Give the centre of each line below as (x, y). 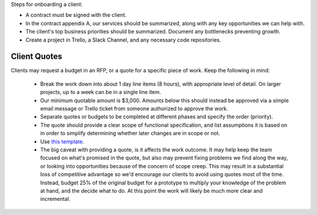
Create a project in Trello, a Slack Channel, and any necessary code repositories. (123, 40)
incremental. (55, 199)
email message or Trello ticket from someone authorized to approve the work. (134, 109)
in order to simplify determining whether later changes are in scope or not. (130, 133)
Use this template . (62, 142)
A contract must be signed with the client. (76, 15)
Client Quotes (37, 57)
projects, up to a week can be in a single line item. (101, 92)
